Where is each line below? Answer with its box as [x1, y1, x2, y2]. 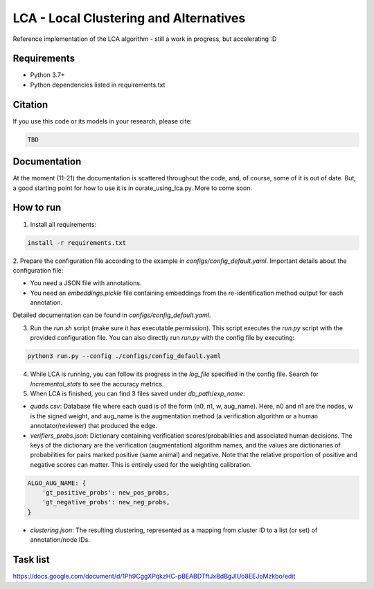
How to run [12, 202, 62, 214]
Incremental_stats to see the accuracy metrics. [30, 379, 164, 388]
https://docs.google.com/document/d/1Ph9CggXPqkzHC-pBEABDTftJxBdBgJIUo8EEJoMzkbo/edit [12, 572, 296, 581]
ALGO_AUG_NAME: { [27, 479, 87, 487]
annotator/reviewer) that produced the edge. [30, 422, 158, 430]
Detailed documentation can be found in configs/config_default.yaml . [12, 311, 211, 319]
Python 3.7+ [30, 71, 65, 79]
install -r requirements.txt [27, 239, 127, 246]
